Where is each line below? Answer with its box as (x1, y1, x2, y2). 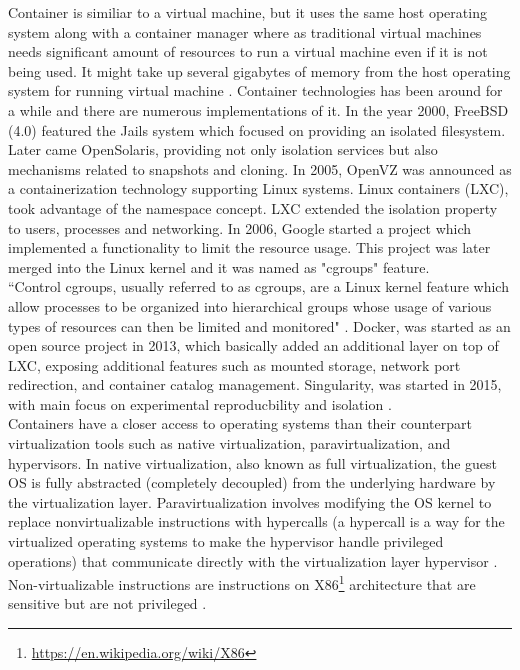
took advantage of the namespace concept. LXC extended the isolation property (8, 197, 498, 218)
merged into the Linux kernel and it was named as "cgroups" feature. (8, 256, 430, 277)
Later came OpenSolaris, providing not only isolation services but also (8, 139, 438, 160)
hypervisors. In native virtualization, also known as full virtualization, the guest (8, 452, 498, 473)
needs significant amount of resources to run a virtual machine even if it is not (8, 41, 488, 62)
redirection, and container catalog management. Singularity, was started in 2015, (8, 374, 502, 395)
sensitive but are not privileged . (8, 593, 207, 614)
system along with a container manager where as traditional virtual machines (8, 21, 482, 42)
